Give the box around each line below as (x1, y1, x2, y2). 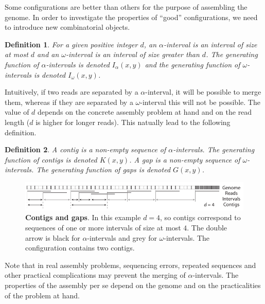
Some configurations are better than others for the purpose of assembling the (5, 2, 248, 12)
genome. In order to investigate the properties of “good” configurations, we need (5, 11, 258, 22)
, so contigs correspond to (160, 212, 241, 223)
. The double (187, 222, 227, 233)
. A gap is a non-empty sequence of (129, 154, 240, 165)
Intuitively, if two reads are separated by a (5, 86, 138, 97)
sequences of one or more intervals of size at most (25, 222, 181, 233)
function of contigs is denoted (5, 154, 97, 165)
